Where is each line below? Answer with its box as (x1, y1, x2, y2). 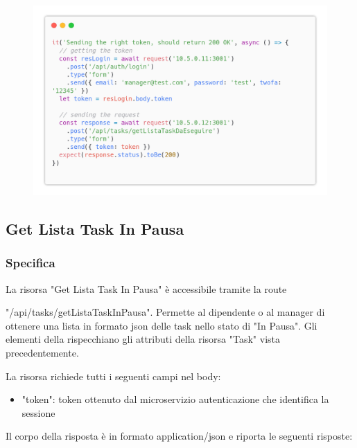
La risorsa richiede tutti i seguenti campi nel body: (6, 368, 221, 383)
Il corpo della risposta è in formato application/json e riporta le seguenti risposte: (6, 429, 353, 443)
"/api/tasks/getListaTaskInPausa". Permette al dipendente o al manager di (6, 305, 325, 319)
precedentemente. (6, 346, 79, 360)
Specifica (6, 254, 55, 271)
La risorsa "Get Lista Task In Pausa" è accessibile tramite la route (6, 281, 287, 296)
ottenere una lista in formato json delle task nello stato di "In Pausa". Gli (6, 318, 317, 332)
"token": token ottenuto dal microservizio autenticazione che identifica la (21, 392, 329, 406)
